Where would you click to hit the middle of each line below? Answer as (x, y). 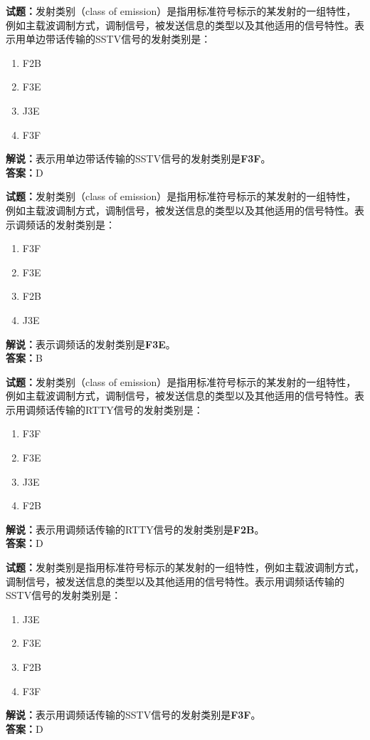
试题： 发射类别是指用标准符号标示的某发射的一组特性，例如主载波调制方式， (185, 567)
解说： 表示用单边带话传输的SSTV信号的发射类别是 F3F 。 (138, 158)
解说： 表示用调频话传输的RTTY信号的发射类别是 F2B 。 (135, 529)
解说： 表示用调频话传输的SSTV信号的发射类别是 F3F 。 (133, 715)
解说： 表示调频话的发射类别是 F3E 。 (91, 344)
